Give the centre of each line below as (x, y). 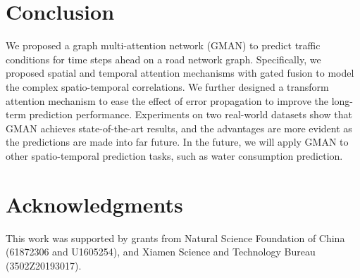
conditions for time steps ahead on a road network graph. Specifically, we (163, 59)
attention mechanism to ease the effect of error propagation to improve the (167, 100)
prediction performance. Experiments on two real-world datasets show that (191, 114)
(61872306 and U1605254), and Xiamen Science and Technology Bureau (161, 252)
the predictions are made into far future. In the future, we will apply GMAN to (177, 142)
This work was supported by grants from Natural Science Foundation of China (175, 238)
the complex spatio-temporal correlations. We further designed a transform (167, 86)
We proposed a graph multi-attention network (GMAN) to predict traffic (163, 45)
